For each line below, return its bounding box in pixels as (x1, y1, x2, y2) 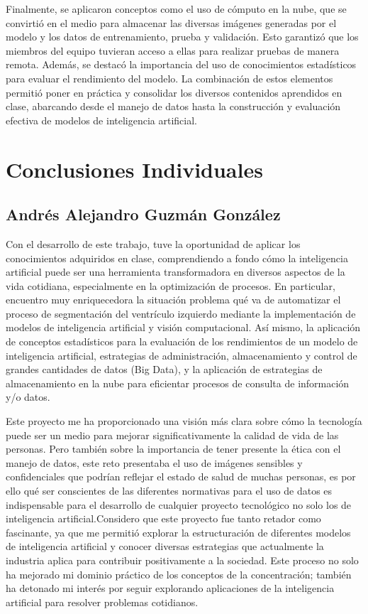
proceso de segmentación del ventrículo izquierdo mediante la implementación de (6, 306, 356, 321)
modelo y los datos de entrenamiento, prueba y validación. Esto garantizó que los (6, 29, 359, 44)
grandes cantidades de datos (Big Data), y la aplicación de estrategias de (6, 362, 323, 377)
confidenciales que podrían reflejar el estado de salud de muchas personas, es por (6, 469, 356, 484)
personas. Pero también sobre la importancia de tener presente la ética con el (6, 441, 341, 456)
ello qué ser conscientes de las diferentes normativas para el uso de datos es (6, 483, 333, 498)
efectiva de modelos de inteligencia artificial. (6, 112, 197, 127)
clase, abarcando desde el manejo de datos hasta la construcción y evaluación (6, 99, 341, 114)
